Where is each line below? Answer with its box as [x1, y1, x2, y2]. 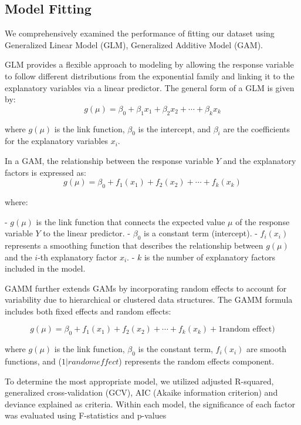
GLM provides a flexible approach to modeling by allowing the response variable [5, 58, 294, 71]
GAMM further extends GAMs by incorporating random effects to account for [5, 282, 287, 294]
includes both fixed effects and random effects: [5, 304, 171, 317]
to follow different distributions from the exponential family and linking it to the [5, 69, 295, 82]
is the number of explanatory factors [144, 250, 276, 263]
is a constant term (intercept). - [143, 227, 258, 239]
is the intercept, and [138, 122, 211, 135]
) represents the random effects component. [119, 355, 275, 367]
